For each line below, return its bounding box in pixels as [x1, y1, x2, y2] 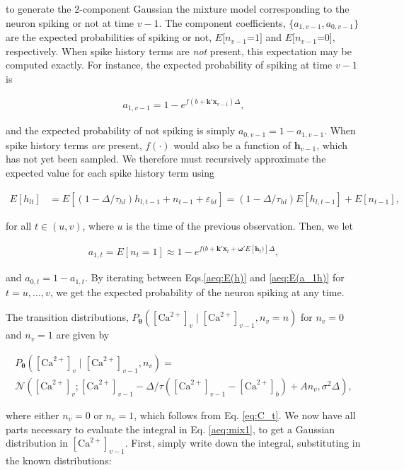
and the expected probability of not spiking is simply [6, 123, 236, 138]
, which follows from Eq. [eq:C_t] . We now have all [134, 407, 356, 422]
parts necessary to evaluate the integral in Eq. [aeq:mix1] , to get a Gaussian [6, 421, 335, 436]
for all [6, 218, 32, 233]
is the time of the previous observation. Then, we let [126, 218, 353, 233]
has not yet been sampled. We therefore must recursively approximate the [6, 151, 326, 166]
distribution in [6, 435, 69, 450]
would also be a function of [173, 137, 291, 152]
